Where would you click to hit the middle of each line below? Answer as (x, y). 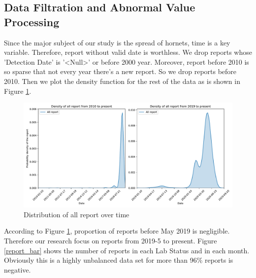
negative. (17, 269)
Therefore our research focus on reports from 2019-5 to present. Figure (111, 240)
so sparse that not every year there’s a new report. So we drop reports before (120, 71)
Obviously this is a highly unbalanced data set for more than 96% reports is (119, 260)
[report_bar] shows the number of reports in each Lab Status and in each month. (127, 250)
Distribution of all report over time (77, 214)
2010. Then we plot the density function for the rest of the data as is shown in (122, 81)
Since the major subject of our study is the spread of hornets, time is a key (117, 42)
